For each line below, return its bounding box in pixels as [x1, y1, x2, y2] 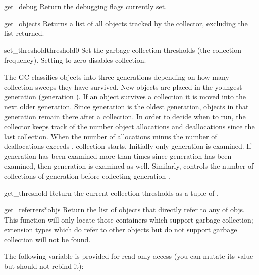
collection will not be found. [4, 234, 91, 244]
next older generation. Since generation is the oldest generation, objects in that [4, 101, 249, 112]
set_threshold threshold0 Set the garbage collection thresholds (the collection [4, 44, 241, 55]
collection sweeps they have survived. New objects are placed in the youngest [4, 81, 242, 92]
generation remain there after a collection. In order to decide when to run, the [4, 111, 246, 122]
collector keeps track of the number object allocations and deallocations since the [4, 121, 255, 131]
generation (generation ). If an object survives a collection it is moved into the [4, 91, 246, 102]
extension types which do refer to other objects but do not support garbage [4, 224, 237, 235]
